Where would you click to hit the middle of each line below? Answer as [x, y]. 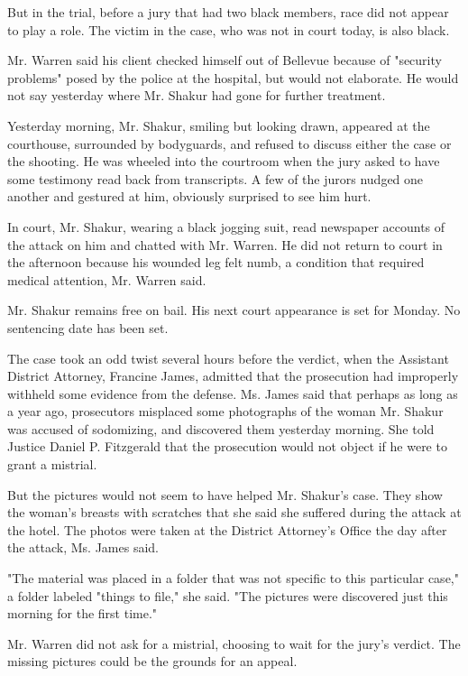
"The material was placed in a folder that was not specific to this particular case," [233, 578]
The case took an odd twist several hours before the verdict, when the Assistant [228, 358]
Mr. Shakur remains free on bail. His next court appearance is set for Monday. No [234, 310]
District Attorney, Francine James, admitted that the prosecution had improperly [233, 376]
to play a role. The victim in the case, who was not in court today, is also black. [229, 29]
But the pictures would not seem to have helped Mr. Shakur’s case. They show [225, 494]
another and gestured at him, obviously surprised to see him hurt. [189, 196]
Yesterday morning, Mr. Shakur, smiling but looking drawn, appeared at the [219, 125]
